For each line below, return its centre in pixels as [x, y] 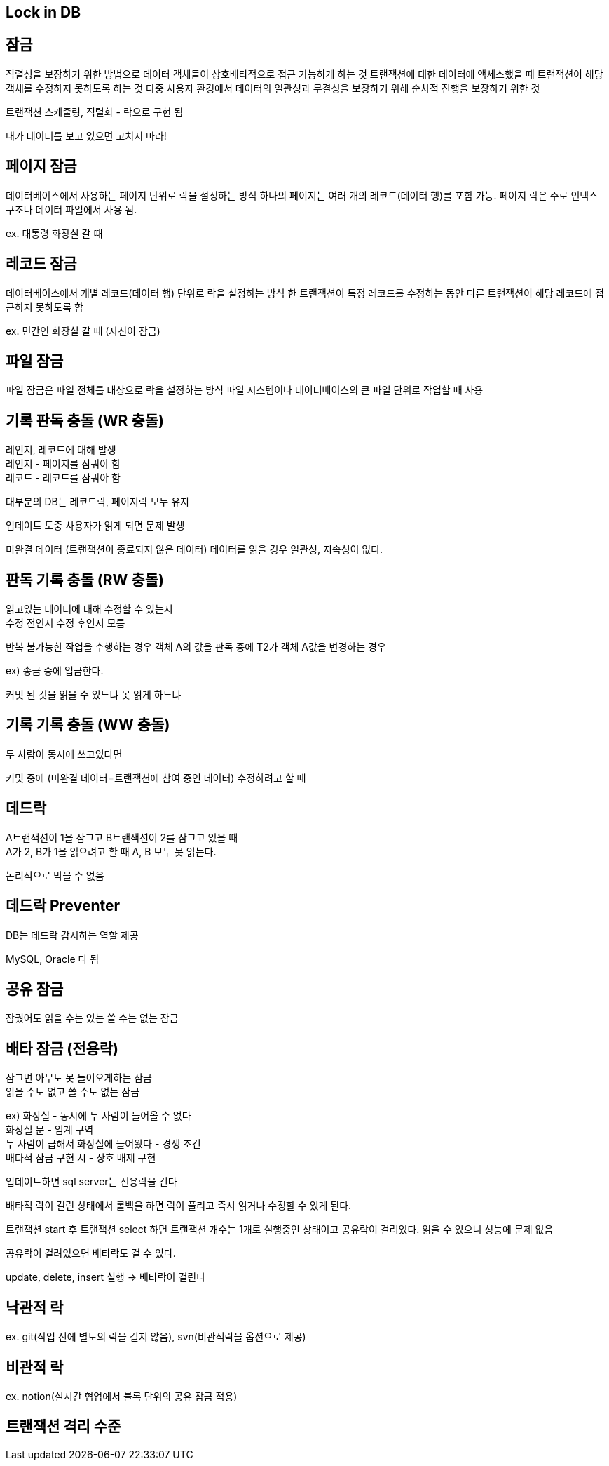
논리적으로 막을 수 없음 [55, 875]
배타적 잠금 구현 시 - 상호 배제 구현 [81, 1158]
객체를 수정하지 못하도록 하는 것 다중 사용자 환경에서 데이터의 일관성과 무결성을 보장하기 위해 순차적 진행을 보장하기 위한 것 [273, 88]
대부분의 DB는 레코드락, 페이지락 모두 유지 [97, 502]
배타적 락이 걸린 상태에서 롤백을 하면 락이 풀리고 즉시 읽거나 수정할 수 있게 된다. [179, 1206]
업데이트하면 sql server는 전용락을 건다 [91, 1182]
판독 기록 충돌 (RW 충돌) [85, 580]
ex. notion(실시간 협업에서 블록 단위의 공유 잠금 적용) [122, 1396]
